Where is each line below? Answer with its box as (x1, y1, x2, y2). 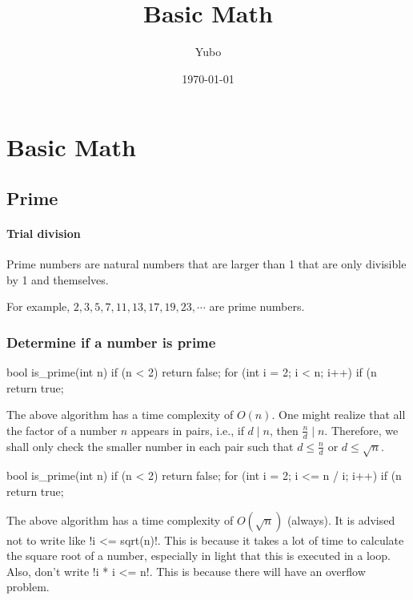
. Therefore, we (324, 421, 399, 438)
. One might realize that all (271, 406, 406, 423)
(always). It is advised (287, 511, 395, 528)
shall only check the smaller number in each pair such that (6, 437, 294, 454)
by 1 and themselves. (6, 271, 109, 288)
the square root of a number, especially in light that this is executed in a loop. (6, 547, 391, 564)
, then (269, 421, 299, 438)
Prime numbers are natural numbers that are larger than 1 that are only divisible (6, 256, 407, 272)
